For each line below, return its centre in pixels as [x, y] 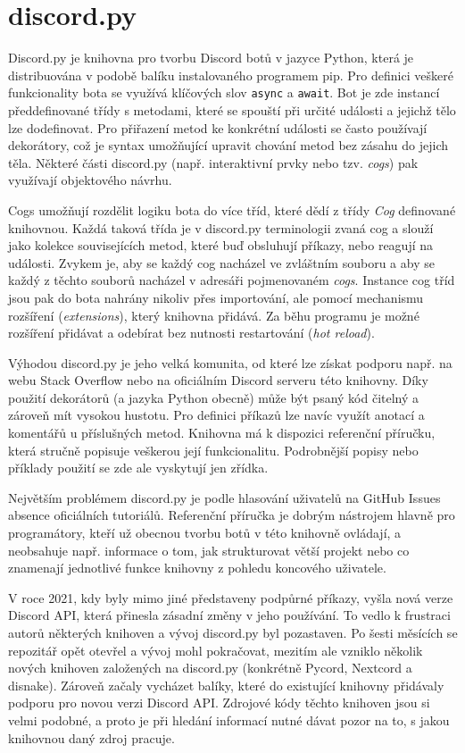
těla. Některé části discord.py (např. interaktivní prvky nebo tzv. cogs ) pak [213, 162]
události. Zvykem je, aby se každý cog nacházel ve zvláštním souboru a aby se [221, 262]
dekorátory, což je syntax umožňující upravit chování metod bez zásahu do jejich [228, 145]
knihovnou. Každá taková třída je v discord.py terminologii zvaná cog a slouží [221, 227]
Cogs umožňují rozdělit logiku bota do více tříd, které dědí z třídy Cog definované [232, 209]
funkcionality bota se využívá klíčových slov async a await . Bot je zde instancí [224, 92]
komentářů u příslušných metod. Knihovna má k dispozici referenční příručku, [222, 433]
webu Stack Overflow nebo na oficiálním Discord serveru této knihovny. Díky [218, 380]
